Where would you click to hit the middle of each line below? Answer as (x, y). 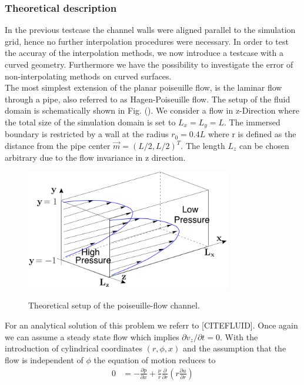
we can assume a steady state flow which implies (92, 336)
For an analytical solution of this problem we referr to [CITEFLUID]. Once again (151, 325)
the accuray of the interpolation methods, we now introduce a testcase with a (144, 53)
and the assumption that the (234, 348)
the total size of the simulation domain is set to (90, 122)
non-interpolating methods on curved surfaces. (88, 76)
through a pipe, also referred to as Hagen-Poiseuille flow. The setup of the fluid (148, 99)
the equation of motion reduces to (155, 359)
